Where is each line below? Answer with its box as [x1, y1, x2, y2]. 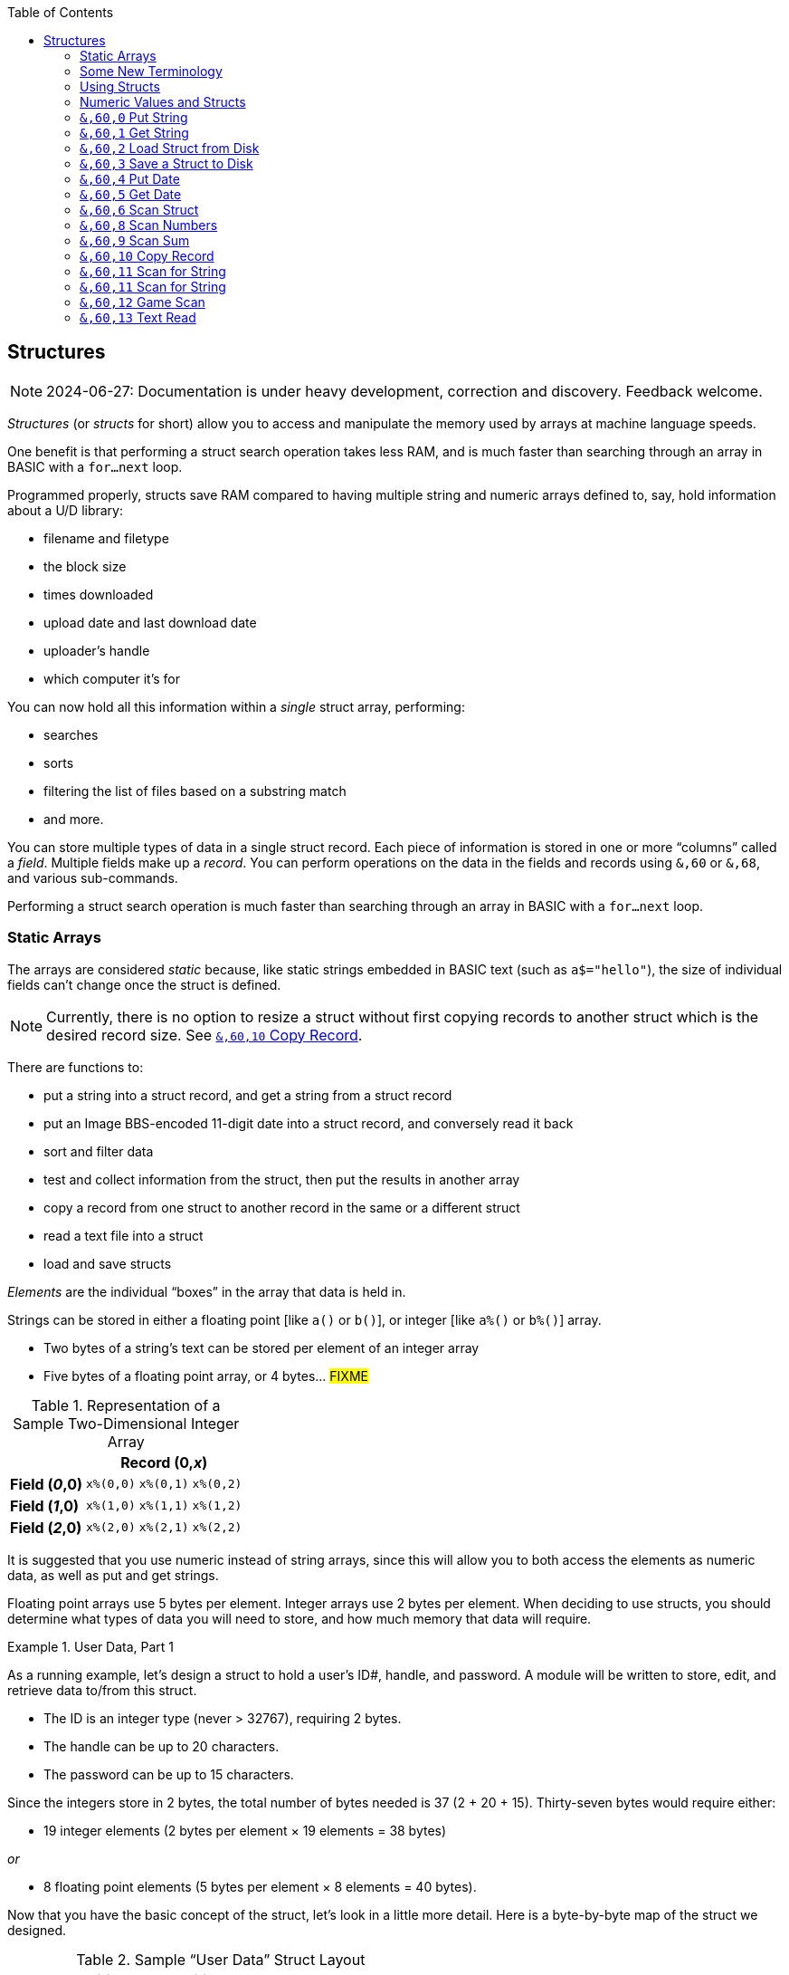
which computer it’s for [43, 670, 180, 686]
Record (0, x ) [120, 1452, 208, 1472]
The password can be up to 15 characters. [43, 1766, 294, 1782]
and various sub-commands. [7, 869, 178, 886]
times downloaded [43, 586, 154, 602]
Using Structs [80, 79, 160, 94]
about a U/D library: [7, 502, 124, 518]
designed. [7, 1922, 67, 1938]
